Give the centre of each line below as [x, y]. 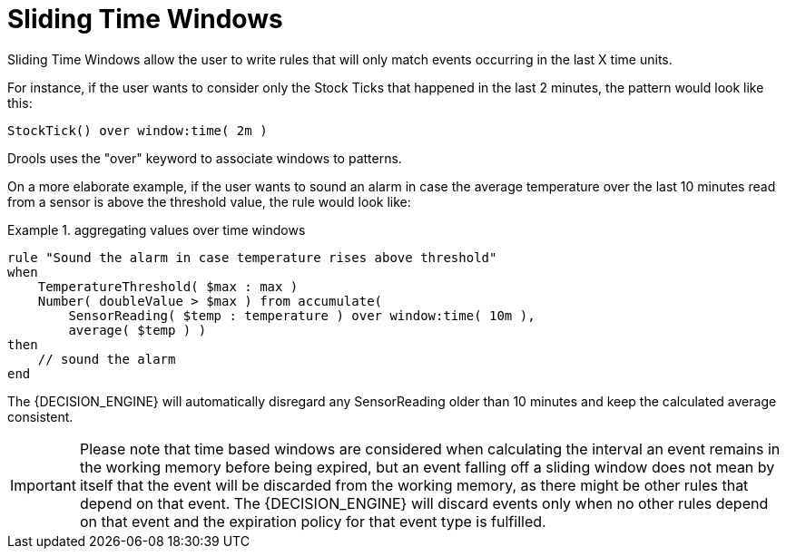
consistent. [40, 416]
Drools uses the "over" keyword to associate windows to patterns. [205, 158]
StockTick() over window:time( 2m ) [138, 130]
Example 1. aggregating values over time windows [157, 229]
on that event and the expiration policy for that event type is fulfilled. [313, 521]
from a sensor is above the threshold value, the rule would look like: [209, 201]
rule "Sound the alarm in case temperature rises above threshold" [252, 257]
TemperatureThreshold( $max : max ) [168, 286]
